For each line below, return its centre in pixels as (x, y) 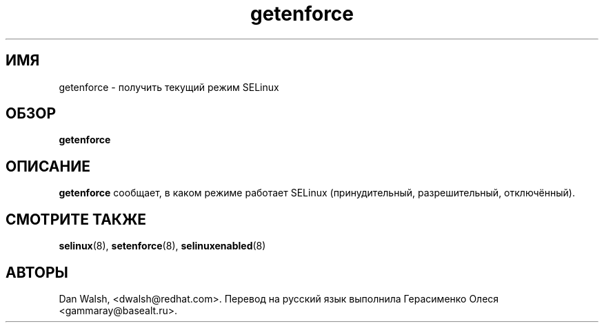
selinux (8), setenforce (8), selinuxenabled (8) (162, 246)
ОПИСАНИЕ (48, 166)
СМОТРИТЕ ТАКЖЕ (76, 219)
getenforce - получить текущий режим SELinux (169, 87)
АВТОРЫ (37, 272)
